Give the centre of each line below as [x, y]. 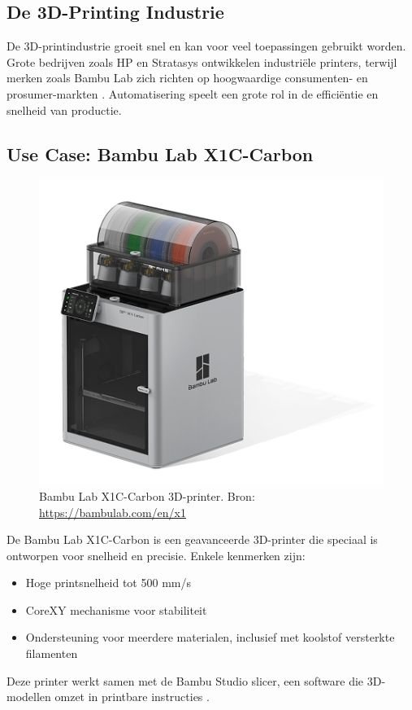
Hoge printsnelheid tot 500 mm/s [108, 583]
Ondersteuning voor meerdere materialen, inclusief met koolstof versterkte [210, 637]
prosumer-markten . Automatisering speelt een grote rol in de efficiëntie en [193, 93]
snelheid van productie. [64, 110]
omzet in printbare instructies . [132, 697]
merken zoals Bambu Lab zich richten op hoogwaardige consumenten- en [187, 78]
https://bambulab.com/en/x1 [113, 512]
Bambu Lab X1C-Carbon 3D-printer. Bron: [147, 495]
